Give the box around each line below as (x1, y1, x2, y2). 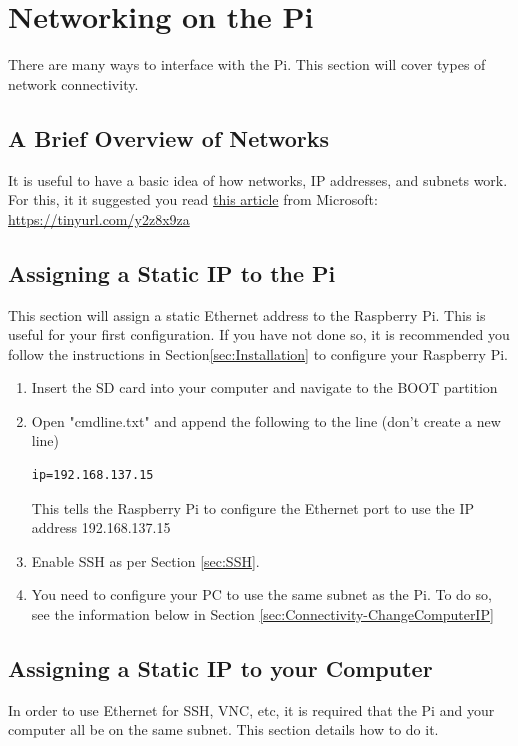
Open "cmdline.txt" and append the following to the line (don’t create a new (31, 410, 501, 431)
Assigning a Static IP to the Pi (8, 257, 336, 288)
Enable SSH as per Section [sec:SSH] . (31, 550, 260, 571)
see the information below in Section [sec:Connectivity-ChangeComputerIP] (31, 604, 494, 625)
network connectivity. (8, 73, 139, 94)
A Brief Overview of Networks (8, 122, 330, 153)
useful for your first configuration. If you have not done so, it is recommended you (8, 324, 510, 345)
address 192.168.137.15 (31, 517, 171, 538)
